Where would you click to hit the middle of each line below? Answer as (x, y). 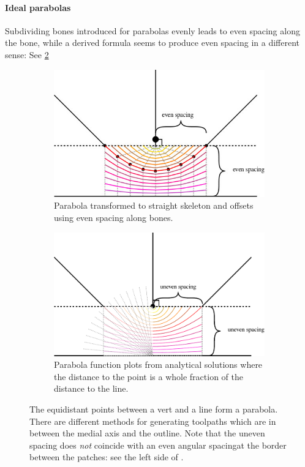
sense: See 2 (27, 54)
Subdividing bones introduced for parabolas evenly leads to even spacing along (152, 30)
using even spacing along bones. (114, 217)
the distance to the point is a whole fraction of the (149, 376)
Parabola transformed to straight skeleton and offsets (154, 205)
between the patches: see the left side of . (107, 457)
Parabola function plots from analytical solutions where (158, 364)
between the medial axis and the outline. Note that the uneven (147, 433)
